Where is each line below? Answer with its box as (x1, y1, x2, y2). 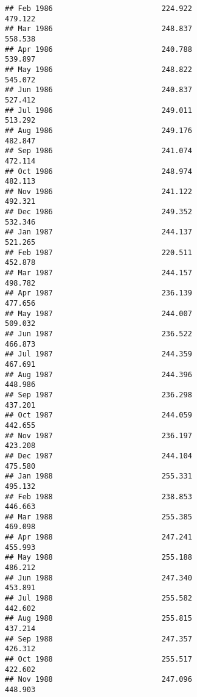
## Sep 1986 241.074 (5, 146, 192, 156)
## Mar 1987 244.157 (5, 269, 192, 278)
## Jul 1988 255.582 (5, 594, 192, 603)
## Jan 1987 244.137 (5, 228, 192, 237)
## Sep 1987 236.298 (5, 390, 192, 399)
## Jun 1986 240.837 (5, 85, 192, 95)
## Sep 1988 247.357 (5, 634, 192, 643)
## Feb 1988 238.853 (5, 492, 192, 501)
